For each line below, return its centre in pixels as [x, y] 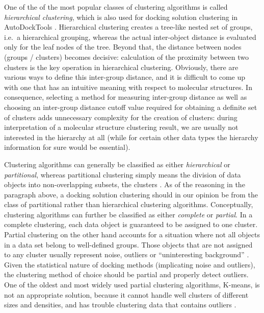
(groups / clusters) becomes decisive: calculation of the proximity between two [126, 57]
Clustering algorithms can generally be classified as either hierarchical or [117, 164]
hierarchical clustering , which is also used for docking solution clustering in [121, 17]
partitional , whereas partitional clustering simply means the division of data [123, 174]
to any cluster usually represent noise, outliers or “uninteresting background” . [127, 254]
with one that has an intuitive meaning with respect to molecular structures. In [128, 87]
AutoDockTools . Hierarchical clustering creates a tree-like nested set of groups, [128, 27]
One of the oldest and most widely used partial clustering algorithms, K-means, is [132, 285]
